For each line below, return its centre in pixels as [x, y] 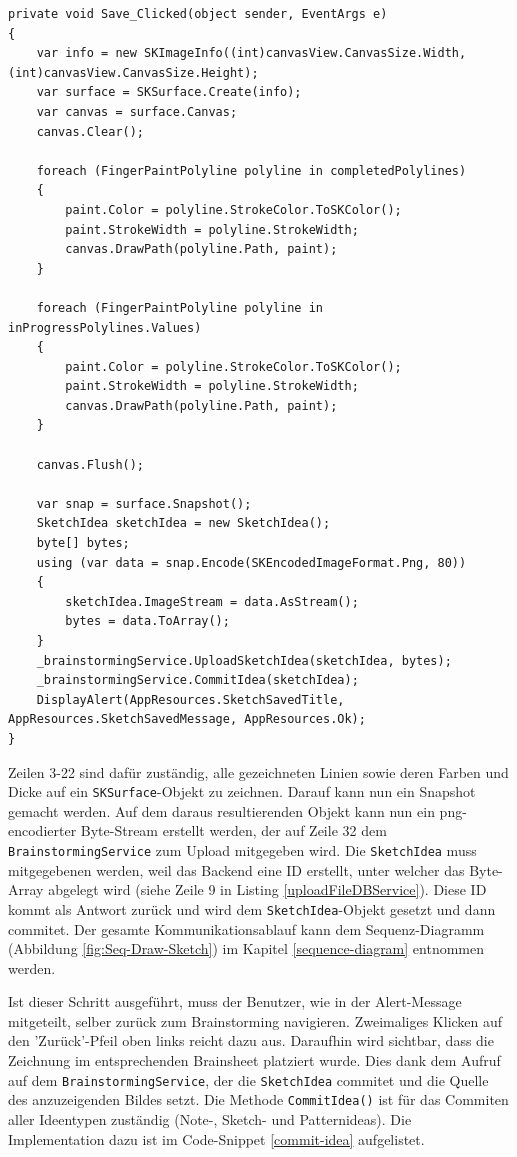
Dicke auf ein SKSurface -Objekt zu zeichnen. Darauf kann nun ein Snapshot [242, 791]
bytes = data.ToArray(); [147, 621]
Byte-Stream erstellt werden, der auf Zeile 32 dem [233, 830]
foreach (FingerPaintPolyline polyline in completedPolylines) [251, 170]
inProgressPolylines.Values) [105, 327]
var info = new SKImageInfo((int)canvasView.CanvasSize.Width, [251, 53]
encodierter [42, 830]
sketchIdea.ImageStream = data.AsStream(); [212, 601]
